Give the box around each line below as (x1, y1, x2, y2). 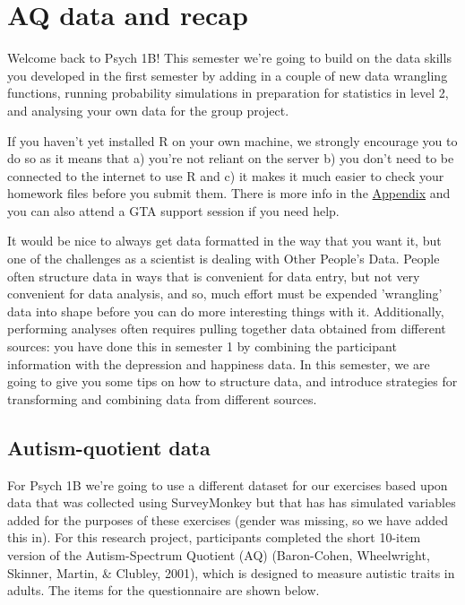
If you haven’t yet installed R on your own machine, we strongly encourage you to (7, 131, 458, 150)
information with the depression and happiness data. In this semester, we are (7, 354, 430, 373)
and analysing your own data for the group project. (7, 100, 289, 119)
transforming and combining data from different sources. (7, 389, 317, 408)
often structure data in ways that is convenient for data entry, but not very (7, 266, 420, 285)
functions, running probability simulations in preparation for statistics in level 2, (7, 83, 449, 102)
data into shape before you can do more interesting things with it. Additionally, (7, 301, 444, 320)
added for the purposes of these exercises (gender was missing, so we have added (7, 510, 448, 529)
